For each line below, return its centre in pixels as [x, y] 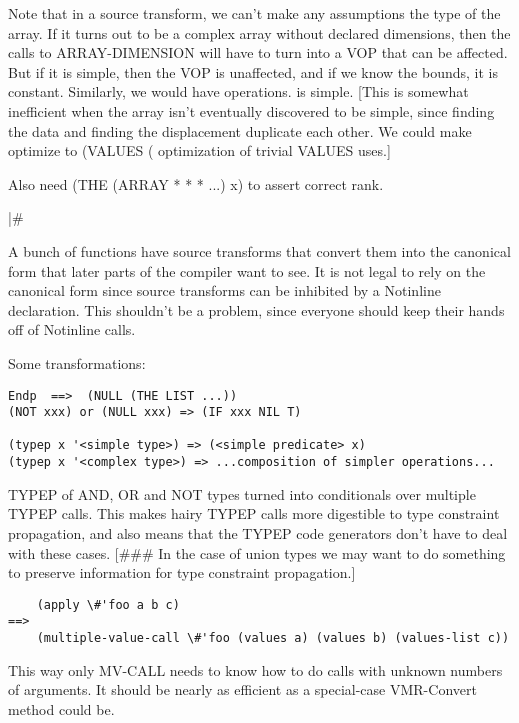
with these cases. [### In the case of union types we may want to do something [257, 552]
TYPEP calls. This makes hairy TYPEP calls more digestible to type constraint [254, 513]
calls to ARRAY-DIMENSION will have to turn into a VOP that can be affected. [258, 52]
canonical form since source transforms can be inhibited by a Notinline [224, 290]
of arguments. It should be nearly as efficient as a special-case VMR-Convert [242, 689]
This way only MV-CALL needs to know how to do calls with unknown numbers [255, 669]
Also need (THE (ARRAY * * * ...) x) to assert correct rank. [196, 183]
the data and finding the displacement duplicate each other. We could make [240, 130]
